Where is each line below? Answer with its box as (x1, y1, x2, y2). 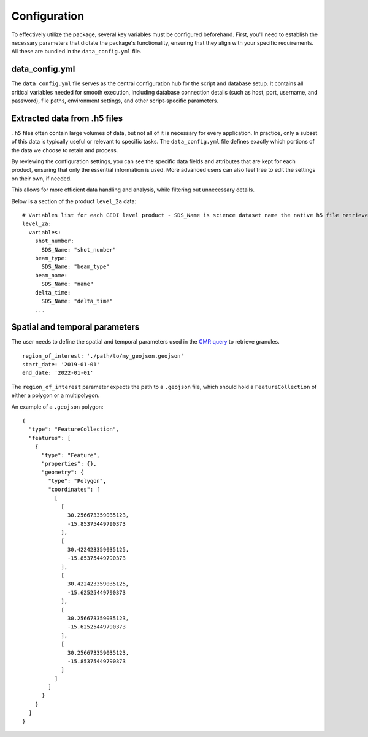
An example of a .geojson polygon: (11, 403, 104, 411)
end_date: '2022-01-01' (22, 369, 94, 377)
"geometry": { (41, 469, 84, 476)
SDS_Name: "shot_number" (41, 246, 117, 253)
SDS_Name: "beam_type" (41, 263, 110, 270)
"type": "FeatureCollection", (28, 426, 120, 433)
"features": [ (28, 434, 71, 441)
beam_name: (34, 272, 68, 279)
